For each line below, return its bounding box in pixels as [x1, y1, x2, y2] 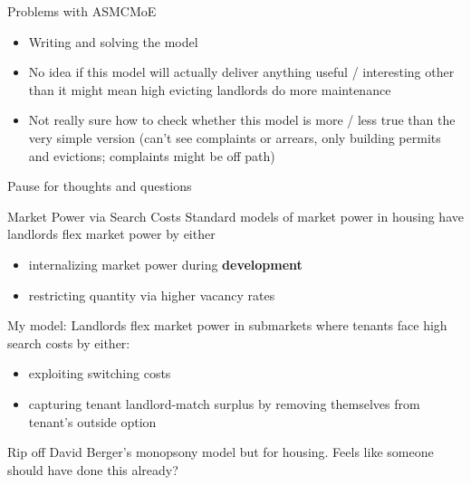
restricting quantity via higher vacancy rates [28, 285, 275, 304]
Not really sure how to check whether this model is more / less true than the [28, 110, 456, 129]
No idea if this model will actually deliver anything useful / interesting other [28, 62, 455, 81]
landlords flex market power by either [7, 224, 216, 243]
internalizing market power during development [28, 254, 303, 273]
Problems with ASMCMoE [7, 2, 157, 20]
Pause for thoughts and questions [7, 176, 192, 195]
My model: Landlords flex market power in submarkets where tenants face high [7, 316, 447, 335]
